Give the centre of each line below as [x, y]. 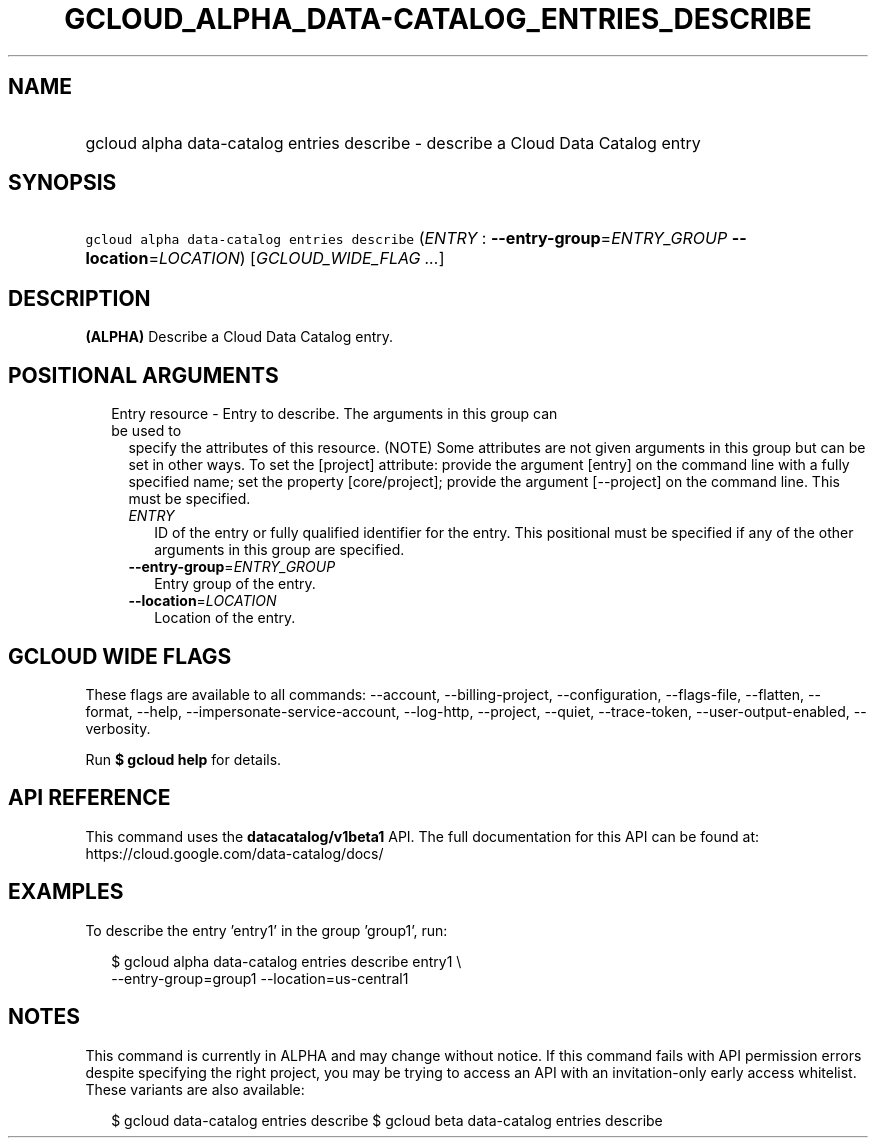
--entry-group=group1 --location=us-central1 [260, 978]
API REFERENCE [89, 798]
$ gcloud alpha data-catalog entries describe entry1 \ [286, 961]
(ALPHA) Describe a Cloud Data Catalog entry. [239, 337]
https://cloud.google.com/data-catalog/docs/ [234, 853]
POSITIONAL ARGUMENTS [143, 375]
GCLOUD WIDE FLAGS [120, 656]
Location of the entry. [225, 618]
